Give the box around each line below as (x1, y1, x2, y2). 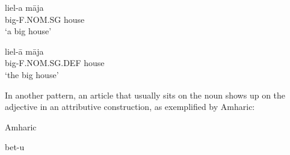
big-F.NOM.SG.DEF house (5, 56, 105, 69)
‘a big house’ (5, 25, 52, 37)
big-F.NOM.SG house (5, 13, 85, 25)
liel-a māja (5, 1, 44, 13)
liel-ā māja (5, 44, 44, 57)
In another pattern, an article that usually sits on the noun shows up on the (5, 88, 286, 101)
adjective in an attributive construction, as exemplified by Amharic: (5, 100, 255, 113)
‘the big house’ (5, 68, 59, 81)
